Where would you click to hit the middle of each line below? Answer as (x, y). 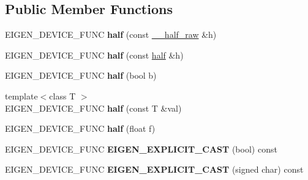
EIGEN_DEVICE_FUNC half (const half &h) (94, 55)
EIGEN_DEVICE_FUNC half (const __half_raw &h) (111, 34)
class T (62, 95)
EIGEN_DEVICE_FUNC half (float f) (80, 128)
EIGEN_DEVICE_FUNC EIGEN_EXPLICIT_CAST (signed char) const (154, 169)
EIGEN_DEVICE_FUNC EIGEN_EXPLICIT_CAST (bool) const (141, 149)
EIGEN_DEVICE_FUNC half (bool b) (81, 75)
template (21, 95)
